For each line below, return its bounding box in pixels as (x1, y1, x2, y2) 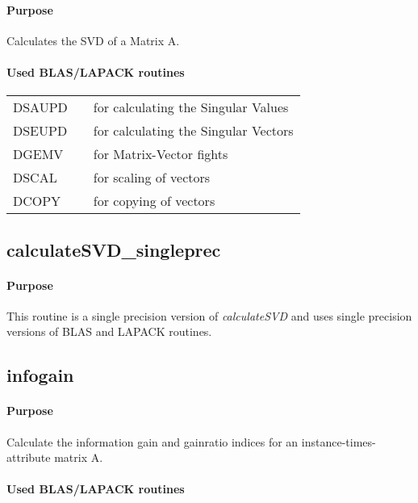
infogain (6, 363, 74, 388)
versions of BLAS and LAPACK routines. (6, 323, 212, 340)
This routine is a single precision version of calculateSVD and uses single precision (6, 307, 412, 324)
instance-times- (301, 433, 376, 450)
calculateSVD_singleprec (6, 237, 221, 262)
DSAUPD (13, 98, 68, 117)
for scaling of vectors (93, 168, 211, 187)
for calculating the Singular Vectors (93, 121, 294, 140)
